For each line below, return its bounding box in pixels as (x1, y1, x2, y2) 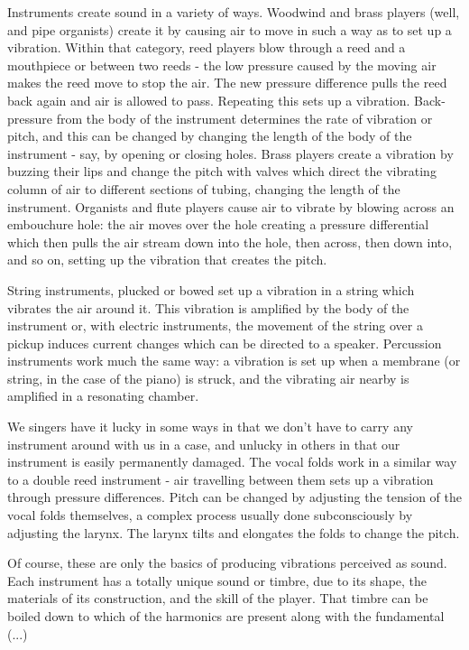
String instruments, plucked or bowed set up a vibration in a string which (7, 280, 415, 299)
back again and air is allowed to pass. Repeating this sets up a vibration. (7, 90, 410, 109)
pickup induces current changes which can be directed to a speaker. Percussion (7, 333, 442, 352)
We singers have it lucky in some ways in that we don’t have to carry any (7, 417, 413, 436)
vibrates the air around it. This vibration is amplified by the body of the (7, 298, 409, 317)
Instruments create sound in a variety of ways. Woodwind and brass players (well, (7, 3, 460, 21)
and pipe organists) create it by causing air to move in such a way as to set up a (7, 20, 452, 39)
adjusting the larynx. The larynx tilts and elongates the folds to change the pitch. (7, 523, 460, 542)
